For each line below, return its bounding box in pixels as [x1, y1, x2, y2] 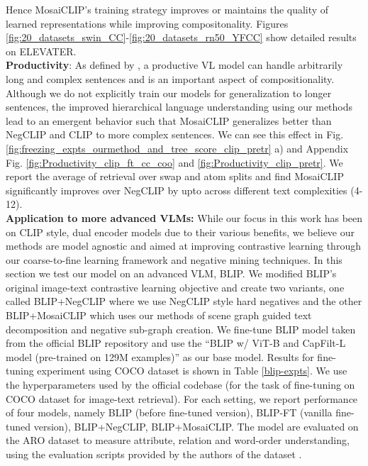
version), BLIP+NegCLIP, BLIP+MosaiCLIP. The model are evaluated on [33, 418, 359, 433]
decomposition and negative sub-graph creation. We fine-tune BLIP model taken [6, 321, 356, 336]
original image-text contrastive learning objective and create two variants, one [6, 279, 345, 294]
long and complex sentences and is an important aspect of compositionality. [6, 71, 335, 86]
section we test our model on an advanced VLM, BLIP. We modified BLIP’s [6, 266, 337, 281]
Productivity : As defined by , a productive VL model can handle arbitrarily [6, 57, 343, 72]
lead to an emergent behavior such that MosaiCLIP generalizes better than [6, 113, 332, 128]
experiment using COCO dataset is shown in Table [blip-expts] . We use [37, 363, 347, 378]
